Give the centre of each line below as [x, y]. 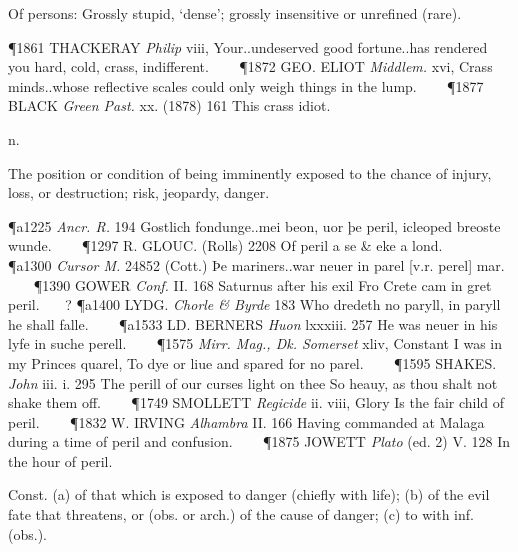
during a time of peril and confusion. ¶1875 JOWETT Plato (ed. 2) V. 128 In [259, 441]
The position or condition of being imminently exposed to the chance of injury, [250, 172]
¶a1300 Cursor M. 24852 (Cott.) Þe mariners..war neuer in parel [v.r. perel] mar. [256, 264]
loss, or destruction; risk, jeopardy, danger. [139, 192]
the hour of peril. [60, 460]
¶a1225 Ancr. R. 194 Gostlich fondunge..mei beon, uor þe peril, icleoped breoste [254, 225]
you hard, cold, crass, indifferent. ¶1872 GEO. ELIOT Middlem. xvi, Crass [250, 66]
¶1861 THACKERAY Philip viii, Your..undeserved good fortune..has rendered [248, 46]
